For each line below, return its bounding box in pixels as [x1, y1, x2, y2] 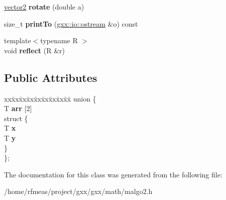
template [4, 35, 31, 46]
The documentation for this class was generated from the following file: [4, 169, 222, 179]
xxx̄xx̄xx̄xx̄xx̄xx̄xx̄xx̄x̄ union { [4, 93, 96, 104]
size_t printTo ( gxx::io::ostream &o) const [4, 18, 138, 29]
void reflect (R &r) [4, 45, 65, 55]
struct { [4, 113, 28, 123]
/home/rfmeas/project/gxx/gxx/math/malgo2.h [4, 186, 153, 196]
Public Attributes [4, 69, 97, 85]
